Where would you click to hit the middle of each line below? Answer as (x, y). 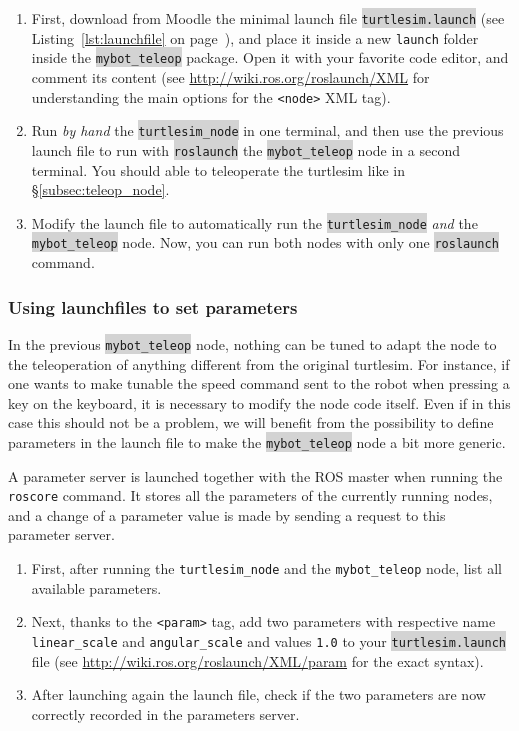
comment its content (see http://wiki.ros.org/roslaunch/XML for (230, 76)
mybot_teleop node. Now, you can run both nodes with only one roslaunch (265, 242)
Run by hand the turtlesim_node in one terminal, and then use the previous (267, 130)
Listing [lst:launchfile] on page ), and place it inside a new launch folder (255, 37)
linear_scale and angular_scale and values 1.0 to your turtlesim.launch (269, 640)
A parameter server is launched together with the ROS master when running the (255, 475)
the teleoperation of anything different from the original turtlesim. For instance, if (259, 363)
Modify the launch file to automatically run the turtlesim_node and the (254, 222)
